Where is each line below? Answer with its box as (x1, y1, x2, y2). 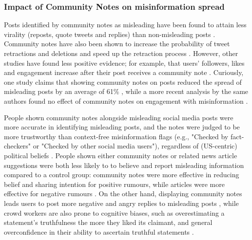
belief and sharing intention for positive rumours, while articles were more (4, 179, 225, 189)
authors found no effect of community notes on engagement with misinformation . (4, 95, 248, 106)
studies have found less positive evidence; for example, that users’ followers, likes (4, 57, 245, 68)
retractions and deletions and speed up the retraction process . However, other (4, 48, 238, 58)
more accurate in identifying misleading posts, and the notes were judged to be (4, 122, 240, 132)
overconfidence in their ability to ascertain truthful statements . (4, 226, 194, 237)
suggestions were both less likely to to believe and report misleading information (4, 160, 244, 170)
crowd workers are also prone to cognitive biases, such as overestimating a (4, 207, 225, 218)
